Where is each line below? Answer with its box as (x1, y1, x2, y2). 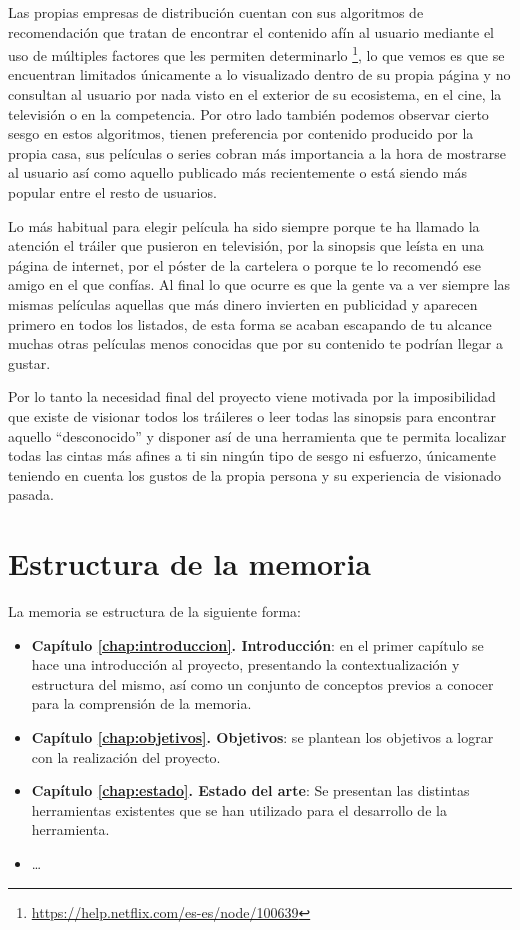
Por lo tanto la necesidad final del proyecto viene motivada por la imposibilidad (8, 386, 496, 407)
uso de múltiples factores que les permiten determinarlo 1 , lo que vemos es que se (8, 42, 505, 65)
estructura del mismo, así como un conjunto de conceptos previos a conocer (31, 673, 494, 694)
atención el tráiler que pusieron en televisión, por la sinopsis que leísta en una (8, 235, 484, 256)
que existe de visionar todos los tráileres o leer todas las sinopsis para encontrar (8, 405, 496, 426)
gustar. (8, 352, 51, 373)
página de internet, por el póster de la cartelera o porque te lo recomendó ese (8, 254, 481, 275)
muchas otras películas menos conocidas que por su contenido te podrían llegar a (8, 333, 503, 354)
